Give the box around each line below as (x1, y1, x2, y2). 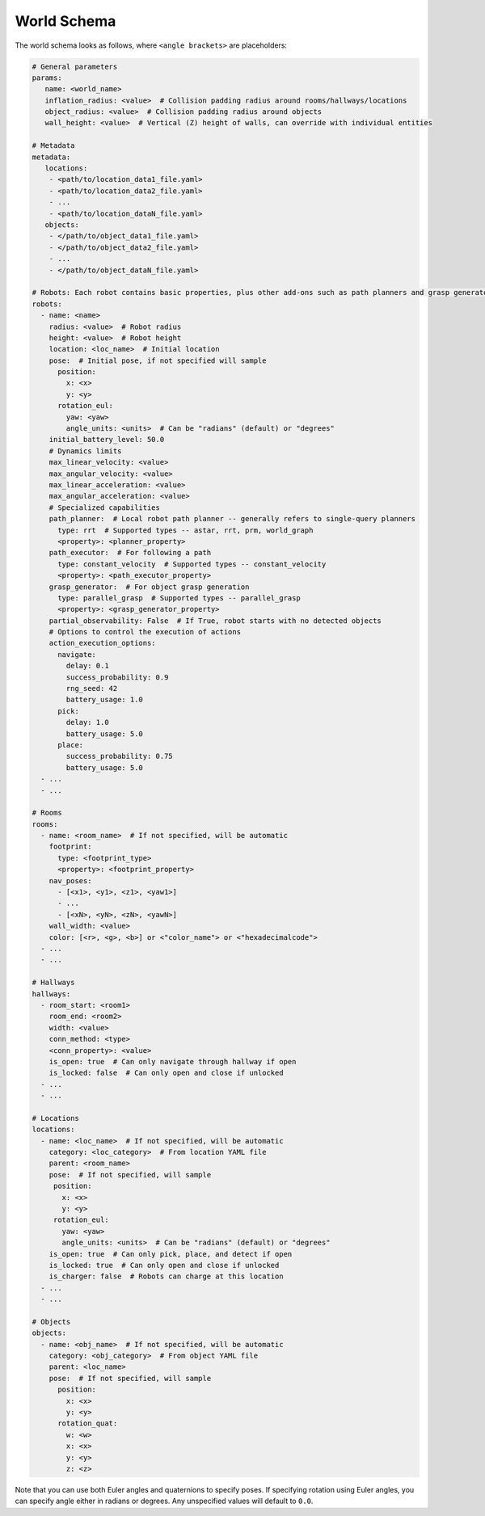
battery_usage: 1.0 (65, 695, 143, 705)
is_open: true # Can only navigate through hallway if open (48, 1057, 297, 1066)
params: (32, 73, 62, 82)
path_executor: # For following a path (48, 548, 212, 558)
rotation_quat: (57, 1419, 118, 1428)
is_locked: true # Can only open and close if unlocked (48, 1261, 280, 1270)
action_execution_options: (48, 638, 157, 648)
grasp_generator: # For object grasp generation (48, 582, 250, 592)
